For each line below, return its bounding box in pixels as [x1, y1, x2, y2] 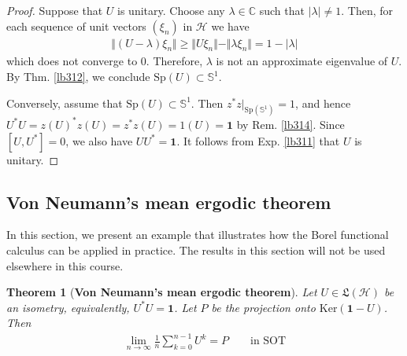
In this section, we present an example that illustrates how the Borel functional [6, 226, 389, 243]
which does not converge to [6, 53, 138, 69]
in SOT [250, 336, 287, 347]
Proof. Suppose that [6, 2, 103, 18]
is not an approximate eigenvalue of [216, 53, 388, 69]
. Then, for [341, 2, 393, 18]
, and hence [295, 94, 351, 111]
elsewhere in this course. [6, 257, 124, 273]
